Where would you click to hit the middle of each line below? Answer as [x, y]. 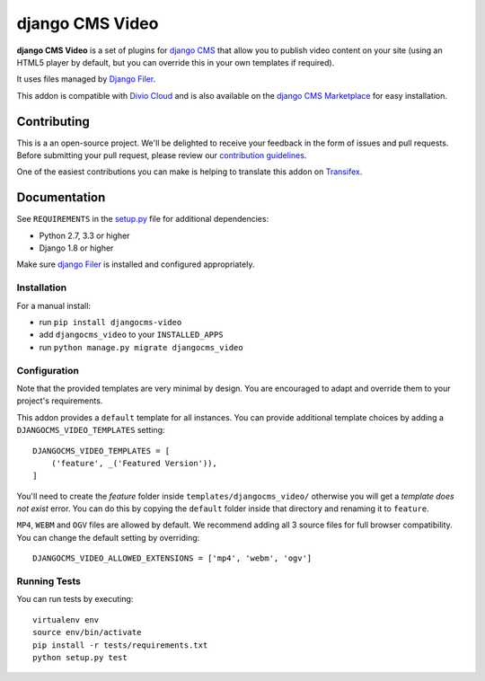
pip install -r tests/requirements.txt [120, 645]
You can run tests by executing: [75, 599]
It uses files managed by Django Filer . [86, 79]
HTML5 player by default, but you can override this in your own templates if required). [176, 62]
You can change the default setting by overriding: [108, 537]
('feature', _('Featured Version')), [134, 463]
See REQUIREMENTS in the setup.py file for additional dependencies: [143, 219]
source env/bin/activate [87, 632]
